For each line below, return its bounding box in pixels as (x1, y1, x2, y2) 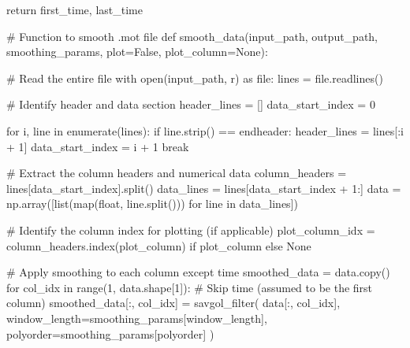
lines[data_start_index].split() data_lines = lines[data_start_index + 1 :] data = (6, 180, 401, 196)
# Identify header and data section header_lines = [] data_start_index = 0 (6, 96, 375, 113)
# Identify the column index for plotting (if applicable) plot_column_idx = (6, 221, 375, 238)
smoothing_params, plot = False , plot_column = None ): (6, 43, 268, 60)
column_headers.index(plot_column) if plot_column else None (6, 237, 311, 254)
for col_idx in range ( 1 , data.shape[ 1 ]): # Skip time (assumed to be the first (6, 279, 373, 295)
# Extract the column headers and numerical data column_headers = (6, 165, 347, 181)
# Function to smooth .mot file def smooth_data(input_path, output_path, (6, 28, 378, 44)
